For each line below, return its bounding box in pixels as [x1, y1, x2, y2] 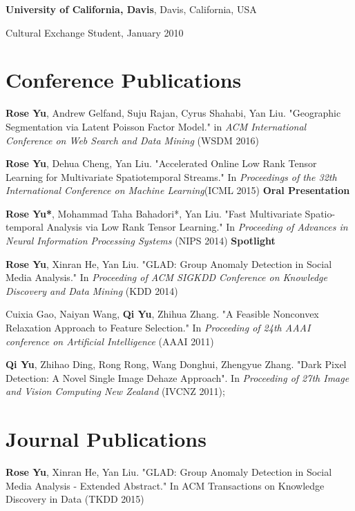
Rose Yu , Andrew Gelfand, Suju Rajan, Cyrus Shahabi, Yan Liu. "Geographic [6, 106, 341, 120]
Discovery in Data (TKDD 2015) [6, 492, 144, 506]
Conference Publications [6, 66, 242, 94]
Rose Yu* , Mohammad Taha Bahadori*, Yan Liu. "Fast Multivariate [6, 206, 302, 220]
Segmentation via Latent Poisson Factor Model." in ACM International [6, 119, 307, 133]
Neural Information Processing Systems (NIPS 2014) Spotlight [6, 233, 276, 248]
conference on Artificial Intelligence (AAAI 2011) [6, 334, 214, 348]
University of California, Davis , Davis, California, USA [6, 2, 257, 16]
